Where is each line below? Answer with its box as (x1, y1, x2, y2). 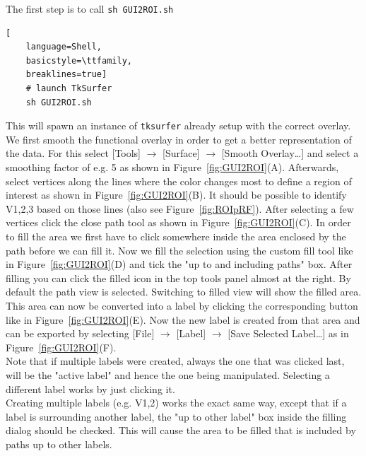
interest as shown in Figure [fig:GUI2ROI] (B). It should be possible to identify (6, 187, 347, 202)
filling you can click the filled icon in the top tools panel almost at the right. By (6, 270, 351, 285)
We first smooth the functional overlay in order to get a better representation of (6, 131, 352, 146)
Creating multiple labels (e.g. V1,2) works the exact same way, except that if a (6, 395, 347, 410)
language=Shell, (25, 42, 102, 52)
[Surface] (163, 146, 200, 160)
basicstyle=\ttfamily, (25, 55, 132, 66)
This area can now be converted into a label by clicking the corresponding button (6, 298, 358, 312)
